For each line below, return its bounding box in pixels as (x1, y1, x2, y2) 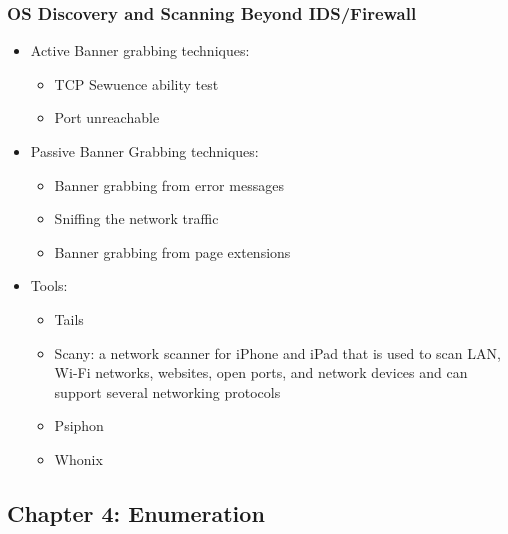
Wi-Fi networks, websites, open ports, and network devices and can (54, 362, 468, 383)
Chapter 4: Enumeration (7, 497, 265, 528)
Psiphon (54, 415, 104, 436)
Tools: (30, 275, 68, 296)
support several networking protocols (54, 381, 281, 402)
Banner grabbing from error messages (54, 174, 284, 195)
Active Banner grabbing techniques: (30, 40, 250, 61)
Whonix (54, 448, 103, 469)
